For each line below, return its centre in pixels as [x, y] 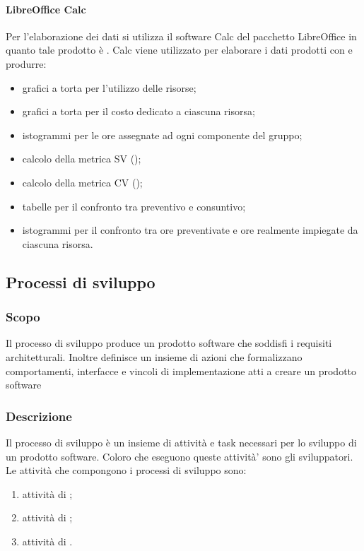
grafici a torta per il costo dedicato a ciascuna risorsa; [139, 111]
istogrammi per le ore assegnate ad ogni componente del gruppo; [162, 135]
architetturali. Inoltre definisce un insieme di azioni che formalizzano [154, 356]
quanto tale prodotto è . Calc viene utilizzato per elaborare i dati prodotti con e [179, 50]
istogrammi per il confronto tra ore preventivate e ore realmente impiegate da [190, 230]
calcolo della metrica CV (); [82, 182]
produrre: [26, 63]
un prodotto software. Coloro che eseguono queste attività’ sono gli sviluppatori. [180, 456]
